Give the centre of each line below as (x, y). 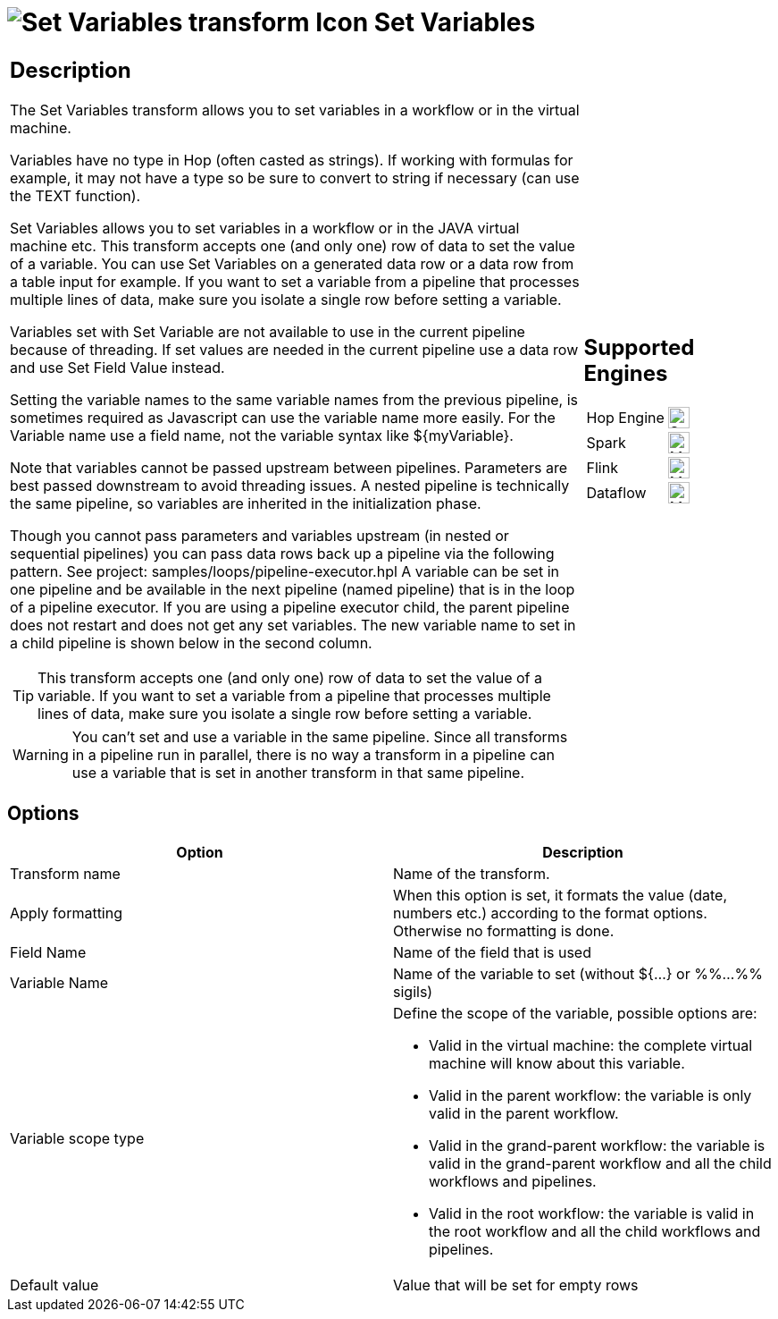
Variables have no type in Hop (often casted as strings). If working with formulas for (292, 160)
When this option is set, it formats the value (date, (560, 895)
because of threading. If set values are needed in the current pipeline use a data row (294, 349)
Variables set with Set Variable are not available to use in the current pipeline (268, 331)
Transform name (65, 873)
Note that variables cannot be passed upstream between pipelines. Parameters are (289, 467)
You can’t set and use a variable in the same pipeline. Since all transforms (320, 736)
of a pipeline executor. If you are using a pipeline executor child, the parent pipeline (290, 607)
